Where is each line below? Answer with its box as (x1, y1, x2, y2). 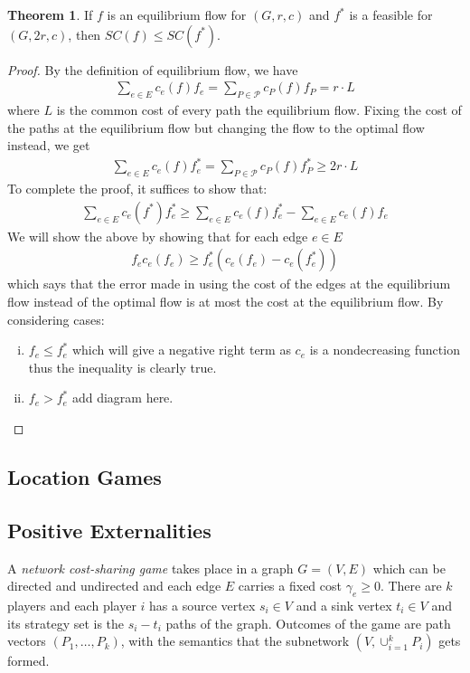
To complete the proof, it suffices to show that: (7, 179, 268, 198)
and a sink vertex (296, 595, 392, 614)
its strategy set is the (7, 613, 125, 632)
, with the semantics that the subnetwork (120, 631, 350, 650)
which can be (372, 558, 446, 577)
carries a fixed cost (238, 576, 342, 595)
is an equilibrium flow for (107, 5, 247, 24)
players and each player (7, 595, 136, 614)
